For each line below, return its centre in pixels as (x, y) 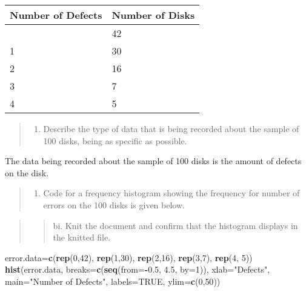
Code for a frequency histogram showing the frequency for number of (171, 193)
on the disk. (27, 172)
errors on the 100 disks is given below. (114, 204)
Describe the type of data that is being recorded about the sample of (171, 128)
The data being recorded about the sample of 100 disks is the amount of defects (153, 161)
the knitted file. (82, 237)
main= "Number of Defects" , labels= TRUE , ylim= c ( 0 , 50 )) (113, 281)
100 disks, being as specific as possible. (115, 140)
